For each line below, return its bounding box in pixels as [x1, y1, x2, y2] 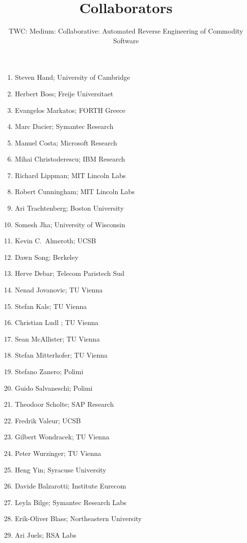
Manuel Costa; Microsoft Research [15, 137, 117, 147]
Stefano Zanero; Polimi [15, 366, 84, 376]
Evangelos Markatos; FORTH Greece [15, 105, 125, 115]
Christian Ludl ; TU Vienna [15, 317, 99, 327]
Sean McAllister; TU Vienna [15, 333, 100, 344]
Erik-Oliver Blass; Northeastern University [15, 513, 142, 524]
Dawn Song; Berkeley [15, 252, 79, 262]
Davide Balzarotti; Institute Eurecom [15, 481, 126, 491]
